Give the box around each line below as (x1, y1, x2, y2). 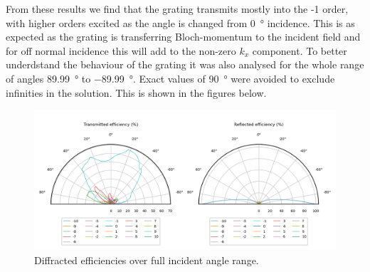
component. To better (252, 43, 347, 58)
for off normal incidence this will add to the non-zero (6, 43, 236, 58)
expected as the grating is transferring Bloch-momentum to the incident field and (6, 29, 361, 44)
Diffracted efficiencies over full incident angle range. (34, 252, 259, 267)
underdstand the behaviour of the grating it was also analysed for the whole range (6, 57, 364, 72)
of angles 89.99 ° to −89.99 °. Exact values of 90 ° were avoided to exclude (6, 70, 335, 85)
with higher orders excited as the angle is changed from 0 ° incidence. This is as (6, 15, 355, 30)
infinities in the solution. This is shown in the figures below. (6, 85, 267, 100)
